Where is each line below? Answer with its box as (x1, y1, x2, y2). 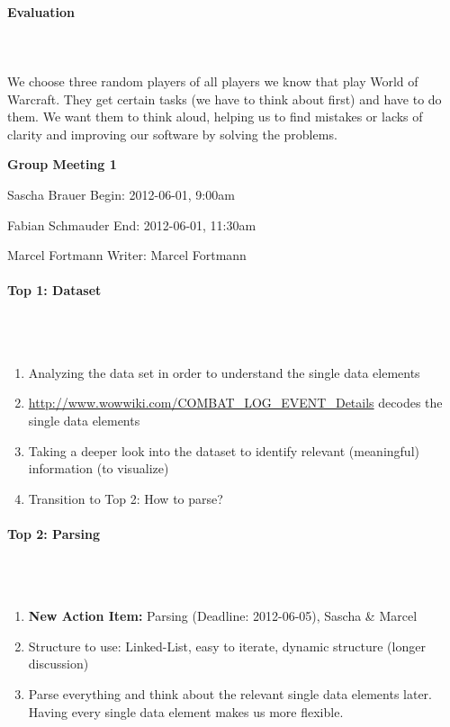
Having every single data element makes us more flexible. (28, 702, 344, 721)
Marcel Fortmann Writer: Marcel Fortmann (7, 246, 247, 265)
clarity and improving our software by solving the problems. (7, 124, 337, 143)
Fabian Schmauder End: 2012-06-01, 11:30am (7, 215, 256, 234)
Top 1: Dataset (7, 281, 102, 300)
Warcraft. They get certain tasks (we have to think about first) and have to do (7, 89, 442, 108)
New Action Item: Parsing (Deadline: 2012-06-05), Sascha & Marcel (28, 606, 418, 625)
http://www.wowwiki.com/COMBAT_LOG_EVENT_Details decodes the (28, 393, 443, 412)
